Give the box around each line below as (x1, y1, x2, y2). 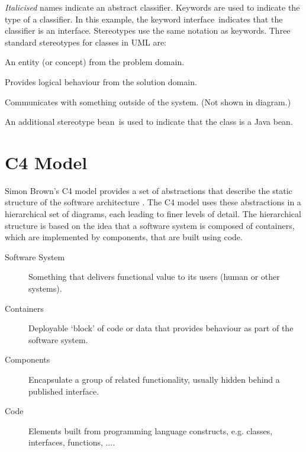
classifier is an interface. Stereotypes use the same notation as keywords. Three (5, 24, 291, 37)
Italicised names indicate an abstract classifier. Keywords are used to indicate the (5, 1, 300, 13)
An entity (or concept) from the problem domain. (5, 56, 185, 68)
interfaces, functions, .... (28, 436, 115, 448)
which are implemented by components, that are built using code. (5, 231, 243, 243)
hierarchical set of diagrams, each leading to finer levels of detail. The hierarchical (5, 208, 301, 220)
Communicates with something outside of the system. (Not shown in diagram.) (5, 95, 291, 108)
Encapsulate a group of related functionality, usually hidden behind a (28, 373, 280, 385)
